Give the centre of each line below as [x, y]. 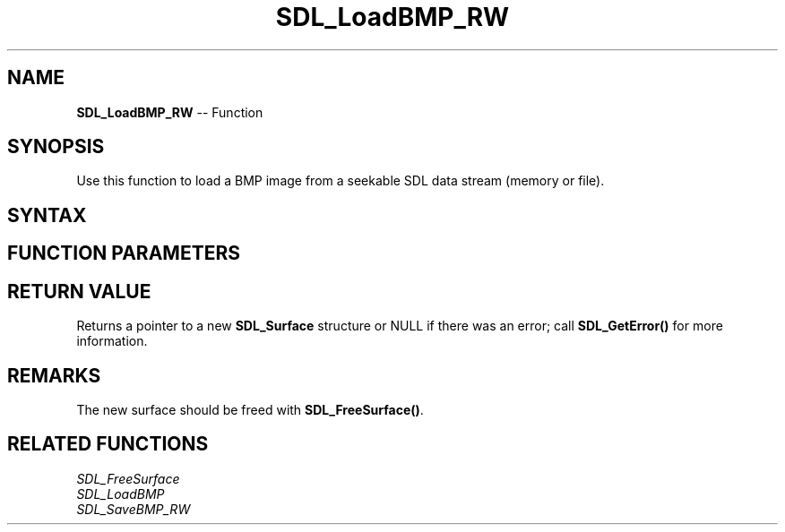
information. [112, 341]
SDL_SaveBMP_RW [134, 509]
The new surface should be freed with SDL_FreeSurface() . [250, 409]
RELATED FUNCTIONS [108, 444]
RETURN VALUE [79, 291]
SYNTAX [47, 215]
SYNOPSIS [56, 147]
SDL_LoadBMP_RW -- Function [170, 112]
